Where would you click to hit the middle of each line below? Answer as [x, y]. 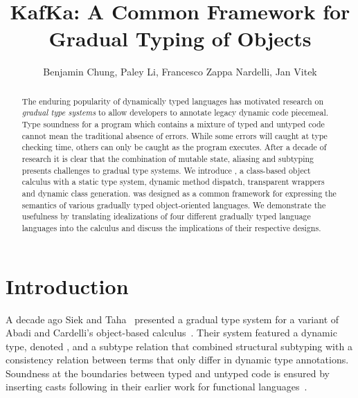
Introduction [67, 286]
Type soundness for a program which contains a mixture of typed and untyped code [173, 124]
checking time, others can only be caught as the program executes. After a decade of [174, 147]
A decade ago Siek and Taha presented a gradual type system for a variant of [172, 319]
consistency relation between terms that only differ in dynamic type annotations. [177, 360]
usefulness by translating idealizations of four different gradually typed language [166, 216]
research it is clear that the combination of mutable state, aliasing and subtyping [168, 158]
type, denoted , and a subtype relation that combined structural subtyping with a [179, 346]
